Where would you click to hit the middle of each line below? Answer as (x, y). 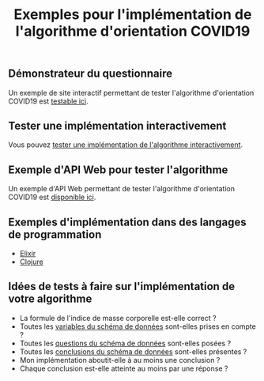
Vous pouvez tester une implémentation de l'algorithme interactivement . (126, 145)
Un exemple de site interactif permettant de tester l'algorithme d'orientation (131, 92)
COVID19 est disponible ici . (52, 197)
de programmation (55, 234)
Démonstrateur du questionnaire (91, 74)
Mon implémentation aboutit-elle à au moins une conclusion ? (120, 360)
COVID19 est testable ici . (48, 101)
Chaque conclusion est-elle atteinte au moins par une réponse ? (124, 368)
